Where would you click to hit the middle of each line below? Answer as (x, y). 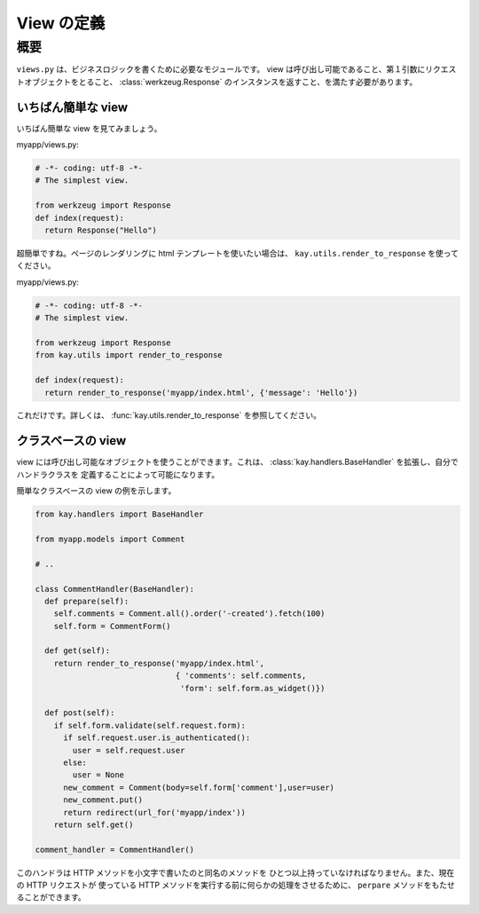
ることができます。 (51, 897)
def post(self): (80, 713)
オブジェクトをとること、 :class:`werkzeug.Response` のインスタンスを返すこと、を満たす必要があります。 (220, 82)
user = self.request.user (129, 750)
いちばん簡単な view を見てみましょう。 (89, 128)
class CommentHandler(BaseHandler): (115, 589)
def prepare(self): (87, 601)
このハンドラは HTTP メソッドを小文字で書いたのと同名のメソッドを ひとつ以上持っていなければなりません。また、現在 (236, 872)
